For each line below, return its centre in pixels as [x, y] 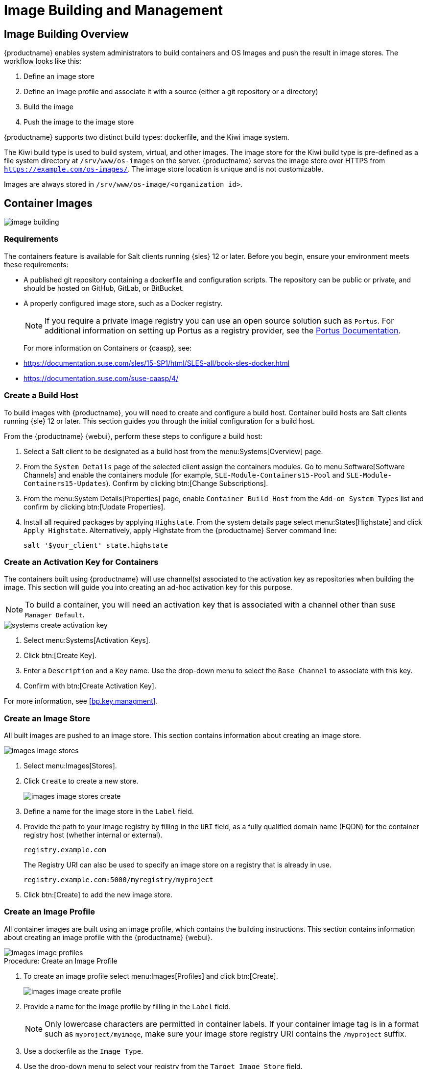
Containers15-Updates [65, 483]
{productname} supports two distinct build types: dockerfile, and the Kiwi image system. [147, 137]
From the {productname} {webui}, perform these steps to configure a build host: [133, 436]
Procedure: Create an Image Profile [61, 961]
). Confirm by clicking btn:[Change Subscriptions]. [187, 483]
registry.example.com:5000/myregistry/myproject [119, 880]
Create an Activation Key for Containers [81, 562]
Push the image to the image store [79, 122]
